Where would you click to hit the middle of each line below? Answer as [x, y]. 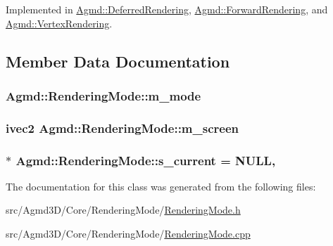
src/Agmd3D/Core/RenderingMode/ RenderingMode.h [123, 210]
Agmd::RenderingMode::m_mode [103, 95]
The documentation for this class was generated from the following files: [161, 186]
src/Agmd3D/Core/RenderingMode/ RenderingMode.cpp [128, 234]
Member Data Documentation [118, 61]
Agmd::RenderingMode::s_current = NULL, [146, 160]
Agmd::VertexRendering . [59, 23]
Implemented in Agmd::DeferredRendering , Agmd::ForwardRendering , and [167, 9]
